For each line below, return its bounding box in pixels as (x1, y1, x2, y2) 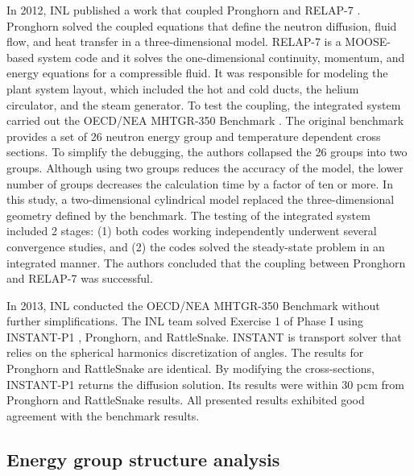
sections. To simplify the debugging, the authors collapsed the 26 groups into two (6, 143, 408, 160)
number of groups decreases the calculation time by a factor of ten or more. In (6, 175, 393, 192)
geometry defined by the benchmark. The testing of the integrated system (6, 206, 371, 223)
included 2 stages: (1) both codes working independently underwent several (6, 222, 377, 239)
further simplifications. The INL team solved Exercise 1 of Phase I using (6, 313, 363, 329)
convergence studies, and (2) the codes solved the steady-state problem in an (6, 238, 385, 255)
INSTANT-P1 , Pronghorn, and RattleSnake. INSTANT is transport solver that (6, 328, 402, 345)
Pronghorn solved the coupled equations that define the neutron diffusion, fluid (6, 17, 397, 34)
